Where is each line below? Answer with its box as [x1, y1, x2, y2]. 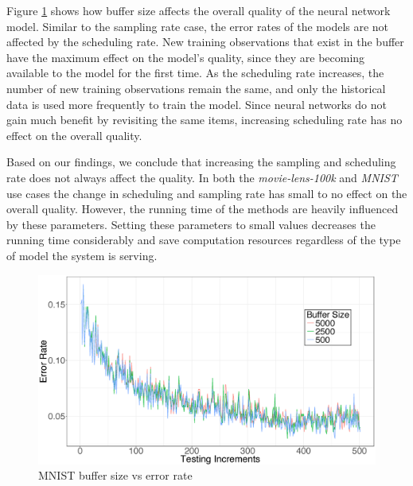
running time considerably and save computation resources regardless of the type [6, 231, 401, 248]
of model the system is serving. [6, 247, 158, 263]
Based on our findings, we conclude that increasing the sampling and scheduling [6, 154, 396, 170]
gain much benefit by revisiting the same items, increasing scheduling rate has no [6, 111, 403, 128]
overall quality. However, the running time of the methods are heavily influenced [6, 200, 399, 217]
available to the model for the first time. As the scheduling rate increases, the [6, 64, 384, 81]
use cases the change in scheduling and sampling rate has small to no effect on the [6, 185, 407, 201]
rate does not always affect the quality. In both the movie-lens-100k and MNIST [6, 169, 398, 185]
